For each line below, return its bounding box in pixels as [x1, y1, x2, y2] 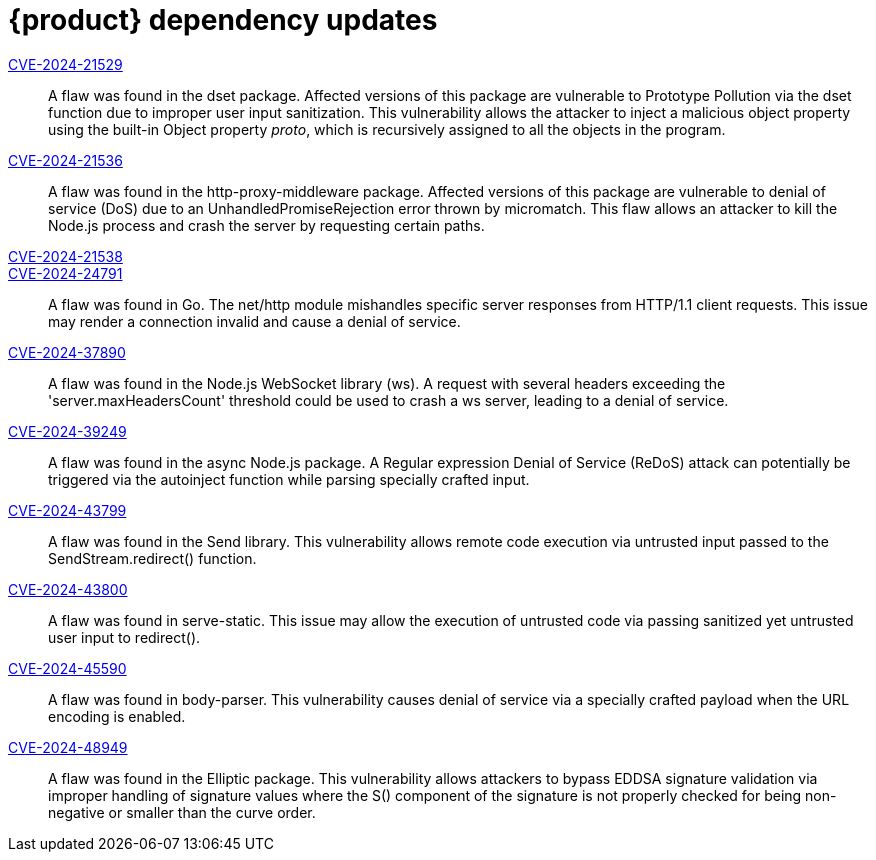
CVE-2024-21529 [8, 55, 123, 73]
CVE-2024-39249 [8, 422, 127, 440]
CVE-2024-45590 [8, 659, 127, 677]
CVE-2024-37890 [8, 343, 126, 361]
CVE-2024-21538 [8, 247, 123, 265]
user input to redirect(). [48, 628, 201, 646]
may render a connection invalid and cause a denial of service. [48, 312, 461, 330]
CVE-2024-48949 [8, 738, 128, 756]
